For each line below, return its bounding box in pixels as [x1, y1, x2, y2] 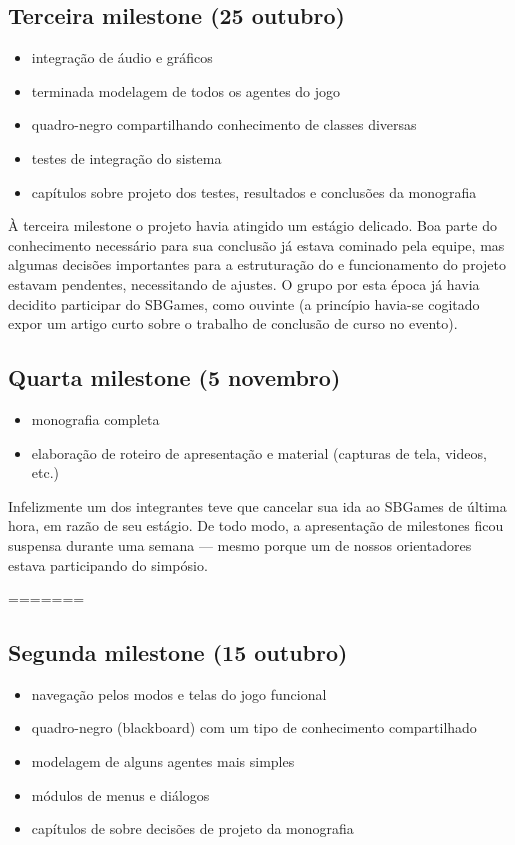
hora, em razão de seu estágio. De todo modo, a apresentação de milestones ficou [8, 515, 504, 536]
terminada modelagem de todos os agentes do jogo [31, 80, 341, 101]
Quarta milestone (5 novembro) [8, 362, 341, 393]
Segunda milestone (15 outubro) [8, 637, 348, 668]
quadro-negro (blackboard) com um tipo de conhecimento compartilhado [31, 717, 477, 738]
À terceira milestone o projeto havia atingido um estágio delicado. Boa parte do [8, 215, 497, 236]
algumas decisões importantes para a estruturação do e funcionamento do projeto [8, 254, 506, 275]
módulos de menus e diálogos [31, 784, 210, 805]
